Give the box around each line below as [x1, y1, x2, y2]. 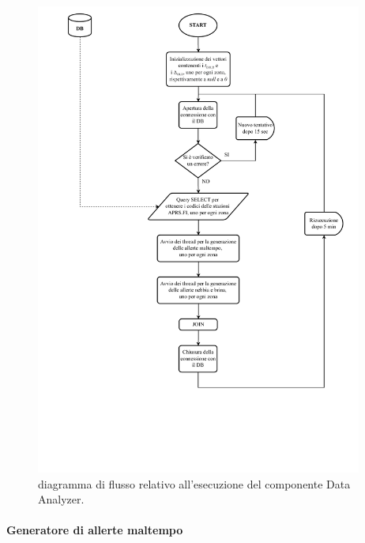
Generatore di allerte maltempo [6, 522, 183, 538]
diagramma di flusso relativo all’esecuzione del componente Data [38, 475, 351, 492]
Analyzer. [38, 491, 85, 507]
